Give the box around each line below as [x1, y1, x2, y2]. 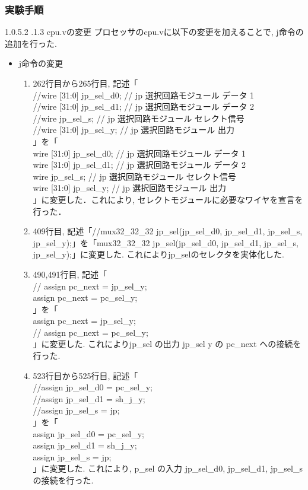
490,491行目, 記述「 [33, 268, 107, 280]
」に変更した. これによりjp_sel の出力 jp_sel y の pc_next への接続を [33, 338, 301, 350]
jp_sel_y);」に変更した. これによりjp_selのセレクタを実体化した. [33, 248, 284, 260]
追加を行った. [5, 37, 57, 49]
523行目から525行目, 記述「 [33, 369, 138, 381]
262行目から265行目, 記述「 [33, 77, 138, 89]
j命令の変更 [18, 57, 63, 69]
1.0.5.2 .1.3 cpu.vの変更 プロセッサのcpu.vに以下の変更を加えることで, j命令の [5, 26, 304, 38]
